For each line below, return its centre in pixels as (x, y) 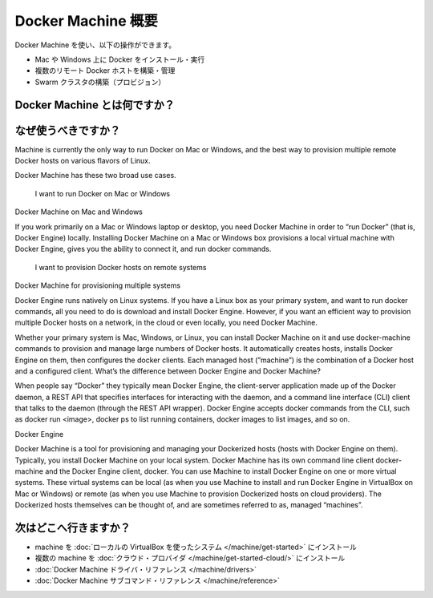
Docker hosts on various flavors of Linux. (83, 161)
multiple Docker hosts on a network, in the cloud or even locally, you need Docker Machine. (166, 323)
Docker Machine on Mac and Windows (79, 212)
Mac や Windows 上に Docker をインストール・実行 (120, 59)
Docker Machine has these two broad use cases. (95, 176)
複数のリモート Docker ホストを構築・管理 (105, 71)
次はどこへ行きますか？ (73, 528)
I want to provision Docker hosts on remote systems (121, 267)
